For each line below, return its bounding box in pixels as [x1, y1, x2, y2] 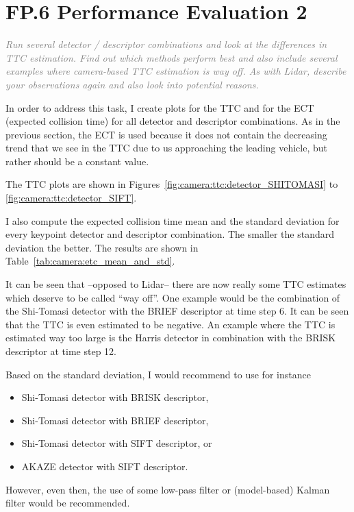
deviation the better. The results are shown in [5, 240, 199, 254]
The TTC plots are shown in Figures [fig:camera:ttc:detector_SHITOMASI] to [5, 177, 338, 191]
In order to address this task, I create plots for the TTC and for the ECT [5, 100, 314, 114]
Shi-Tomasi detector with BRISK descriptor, [21, 390, 209, 404]
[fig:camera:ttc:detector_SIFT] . [5, 191, 137, 205]
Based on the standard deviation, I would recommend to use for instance [5, 367, 311, 381]
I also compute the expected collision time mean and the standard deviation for [5, 213, 340, 228]
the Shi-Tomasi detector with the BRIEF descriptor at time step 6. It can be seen [5, 304, 349, 318]
